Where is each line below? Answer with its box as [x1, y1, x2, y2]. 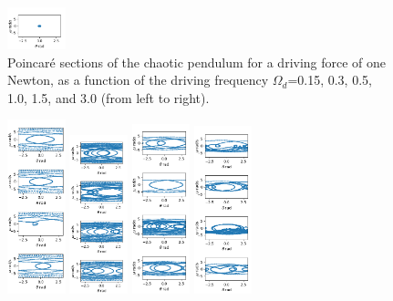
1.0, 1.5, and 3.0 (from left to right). [7, 88, 210, 107]
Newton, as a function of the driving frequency [7, 70, 269, 89]
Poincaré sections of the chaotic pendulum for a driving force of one [7, 52, 387, 71]
